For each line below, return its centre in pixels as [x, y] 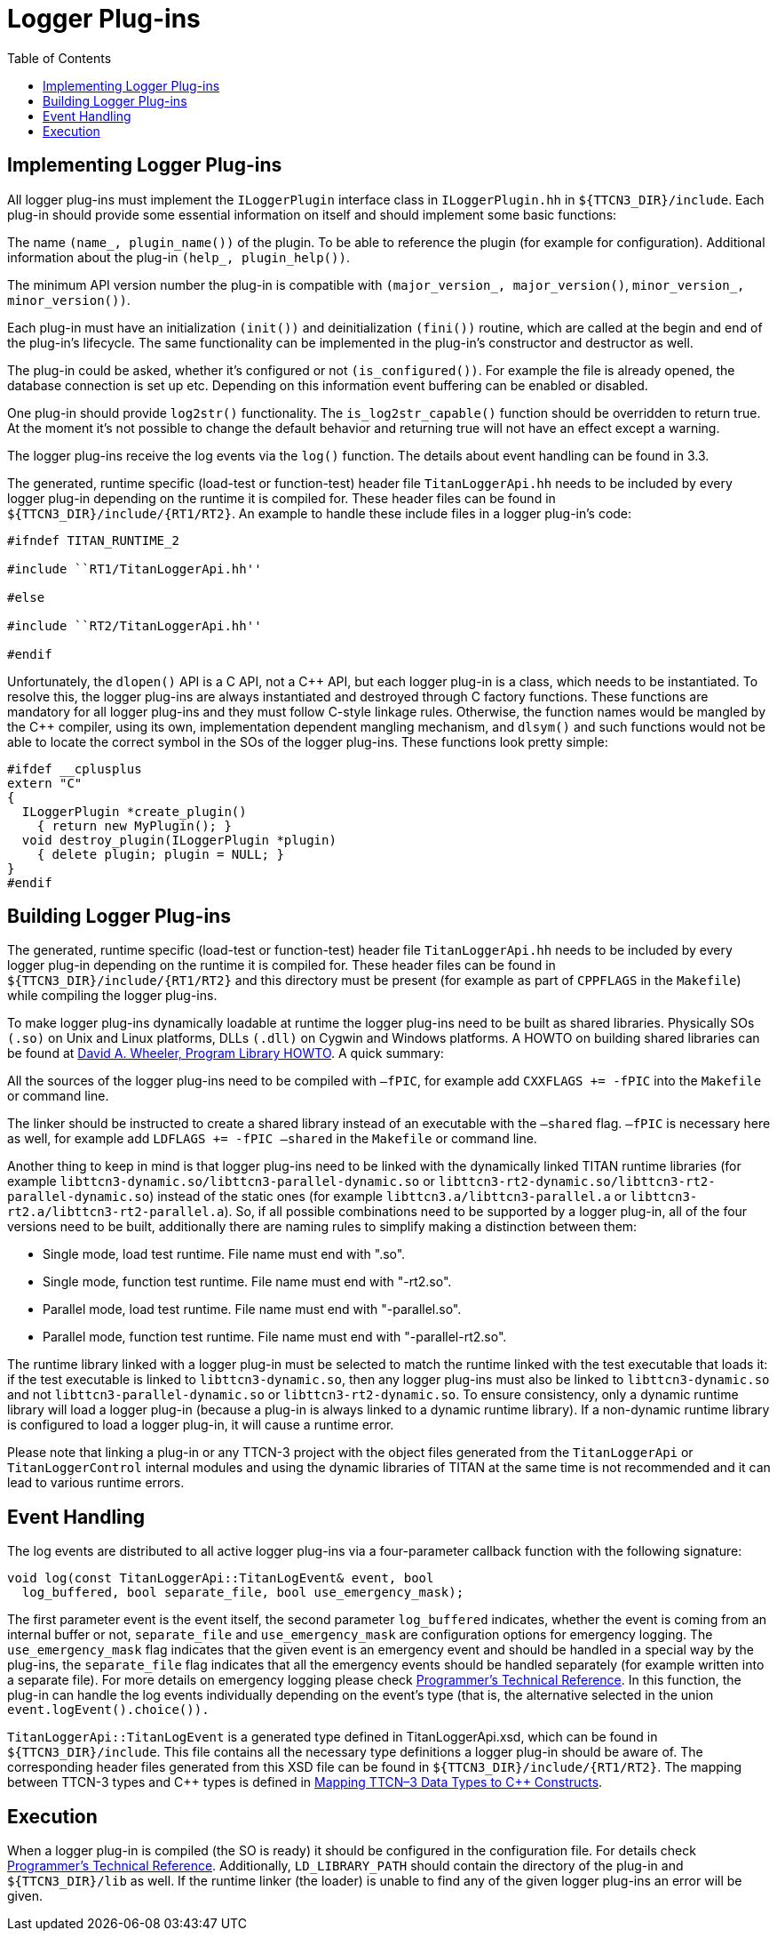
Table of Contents [59, 58]
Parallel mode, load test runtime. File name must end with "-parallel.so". [252, 1309]
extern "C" [45, 783]
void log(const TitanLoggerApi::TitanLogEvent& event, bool [221, 1578]
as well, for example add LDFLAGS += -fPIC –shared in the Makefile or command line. [272, 1139]
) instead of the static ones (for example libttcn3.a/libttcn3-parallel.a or [388, 1197]
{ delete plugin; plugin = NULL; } [160, 854]
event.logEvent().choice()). [108, 1710]
